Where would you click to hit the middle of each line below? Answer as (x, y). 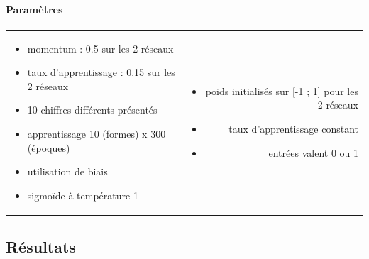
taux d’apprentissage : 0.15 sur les (101, 72)
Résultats (41, 247)
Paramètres (34, 9)
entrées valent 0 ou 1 (313, 152)
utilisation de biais (67, 171)
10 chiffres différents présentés (92, 110)
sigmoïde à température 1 (83, 195)
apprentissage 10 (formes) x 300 (97, 133)
